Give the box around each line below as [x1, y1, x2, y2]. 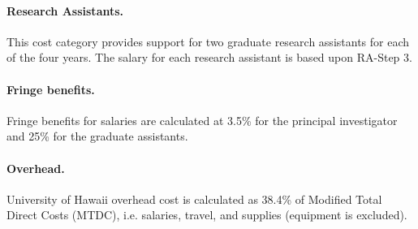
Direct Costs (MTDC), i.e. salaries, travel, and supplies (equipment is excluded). [6, 206, 407, 223]
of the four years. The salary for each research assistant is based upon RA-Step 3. [6, 49, 412, 66]
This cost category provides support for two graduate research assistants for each [6, 32, 410, 50]
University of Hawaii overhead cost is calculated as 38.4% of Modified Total [6, 190, 382, 207]
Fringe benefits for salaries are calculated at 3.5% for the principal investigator [6, 111, 398, 128]
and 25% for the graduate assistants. [6, 127, 188, 145]
